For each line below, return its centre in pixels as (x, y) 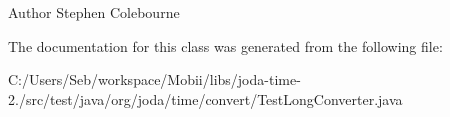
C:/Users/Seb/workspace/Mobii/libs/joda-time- (154, 79)
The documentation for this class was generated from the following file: (225, 45)
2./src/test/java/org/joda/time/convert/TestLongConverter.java (205, 98)
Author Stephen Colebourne (94, 12)
